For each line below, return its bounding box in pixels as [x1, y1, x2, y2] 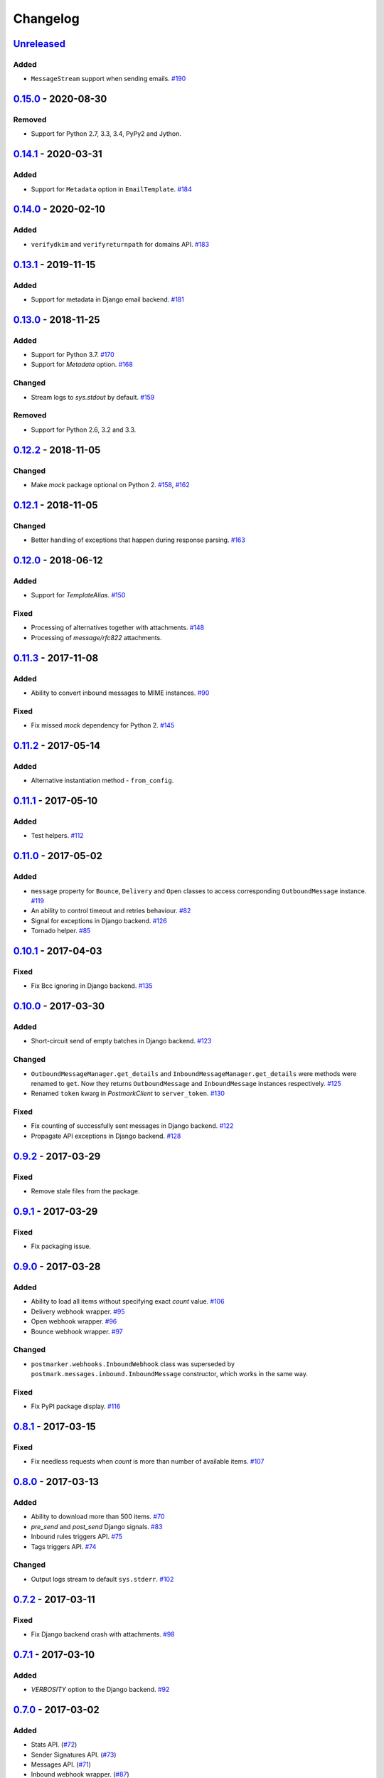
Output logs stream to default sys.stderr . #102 [31, 1575, 174, 1583]
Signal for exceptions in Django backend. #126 [31, 916, 167, 925]
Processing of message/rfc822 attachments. [31, 633, 163, 642]
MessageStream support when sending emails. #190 [31, 75, 186, 83]
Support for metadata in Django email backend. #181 [31, 295, 184, 304]
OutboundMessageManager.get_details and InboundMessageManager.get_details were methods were [31, 1069, 357, 1077]
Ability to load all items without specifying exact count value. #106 [31, 1297, 225, 1306]
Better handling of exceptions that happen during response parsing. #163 [31, 536, 245, 544]
